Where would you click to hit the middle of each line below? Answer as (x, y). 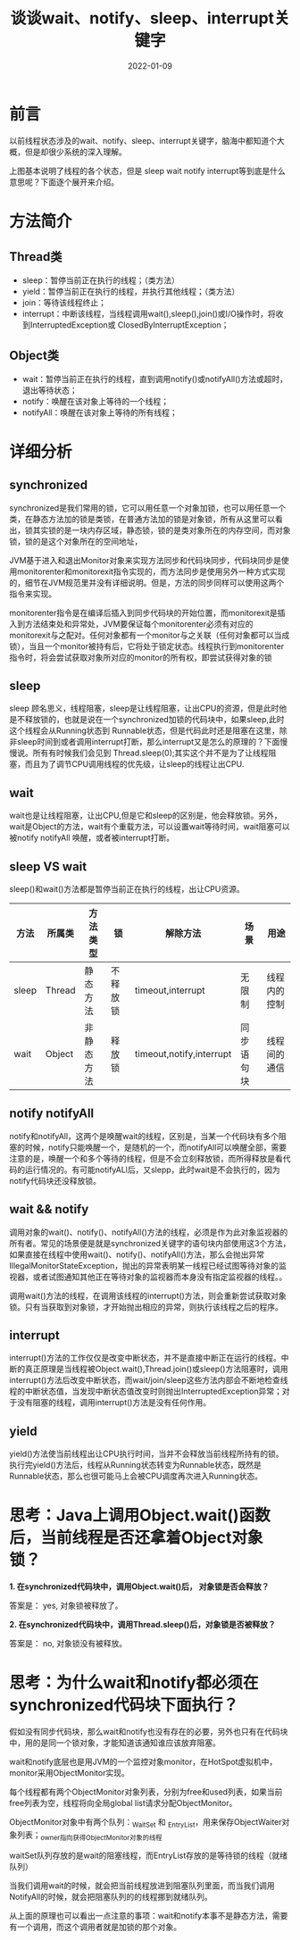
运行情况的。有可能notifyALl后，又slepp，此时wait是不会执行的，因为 (153, 1170)
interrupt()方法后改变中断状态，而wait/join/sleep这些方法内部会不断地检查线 (149, 1380)
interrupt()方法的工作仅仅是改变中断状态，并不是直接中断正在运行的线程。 (145, 1358)
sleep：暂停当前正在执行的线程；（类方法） (101, 280)
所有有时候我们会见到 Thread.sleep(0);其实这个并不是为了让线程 (151, 753)
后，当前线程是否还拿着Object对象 (136, 1538)
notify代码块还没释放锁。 (55, 1180)
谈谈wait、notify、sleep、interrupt (142, 18)
